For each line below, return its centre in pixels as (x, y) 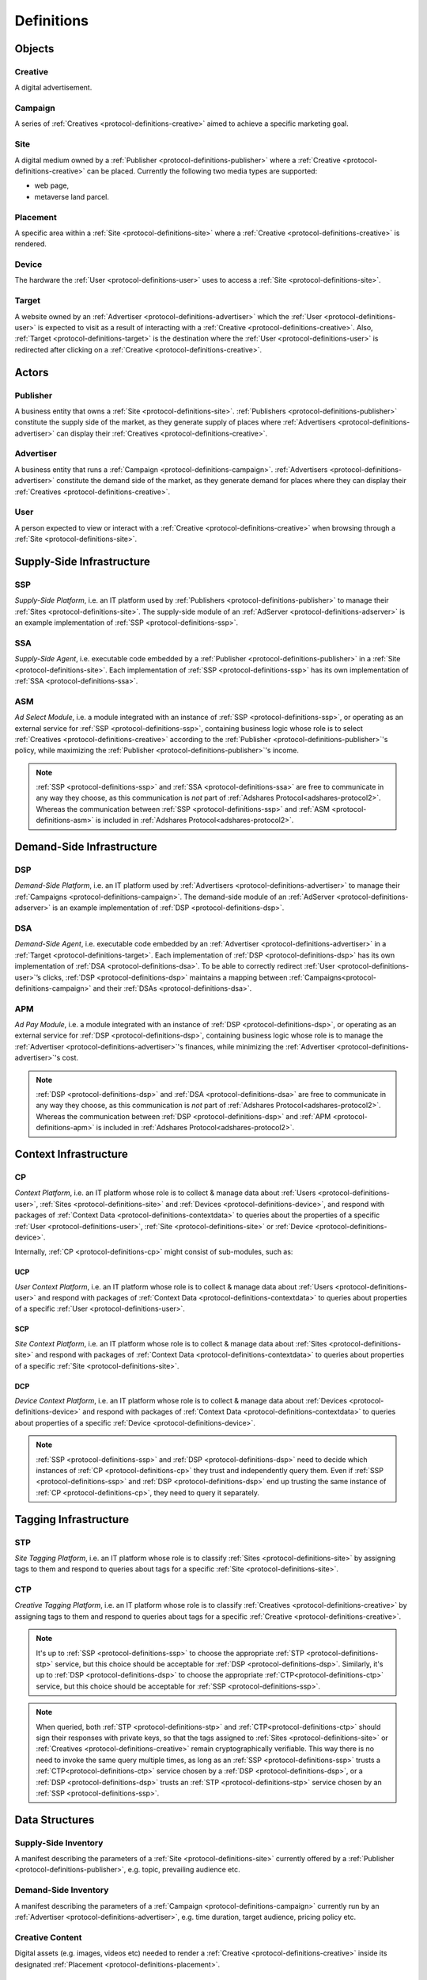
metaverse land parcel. (72, 196)
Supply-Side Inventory (59, 1843)
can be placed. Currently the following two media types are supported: (202, 171)
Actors (32, 372)
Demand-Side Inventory (62, 1891)
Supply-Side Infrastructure (82, 561)
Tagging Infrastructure (72, 1519)
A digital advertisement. (53, 88)
